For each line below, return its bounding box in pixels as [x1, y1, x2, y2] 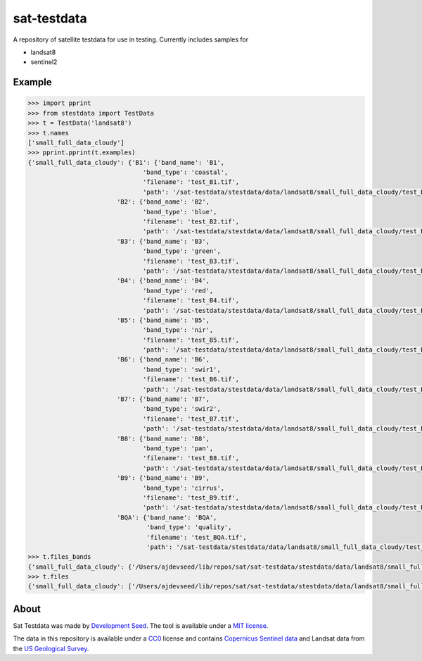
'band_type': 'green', [142, 247, 221, 255]
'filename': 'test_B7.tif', [142, 414, 240, 423]
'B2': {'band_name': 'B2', [116, 198, 210, 206]
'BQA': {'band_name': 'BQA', [116, 513, 217, 521]
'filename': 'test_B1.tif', [142, 178, 240, 186]
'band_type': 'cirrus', [142, 483, 225, 492]
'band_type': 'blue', [142, 208, 217, 216]
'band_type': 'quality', [146, 524, 232, 531]
